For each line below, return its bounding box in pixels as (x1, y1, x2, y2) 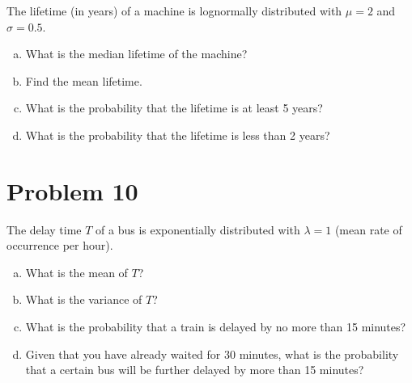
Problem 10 (6, 174, 138, 207)
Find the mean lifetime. (25, 72, 142, 89)
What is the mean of (25, 263, 128, 280)
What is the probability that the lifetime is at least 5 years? (25, 99, 323, 116)
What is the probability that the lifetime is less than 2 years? (25, 126, 330, 143)
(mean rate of (334, 221, 402, 238)
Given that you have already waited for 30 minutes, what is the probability (25, 345, 399, 362)
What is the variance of (25, 291, 142, 308)
